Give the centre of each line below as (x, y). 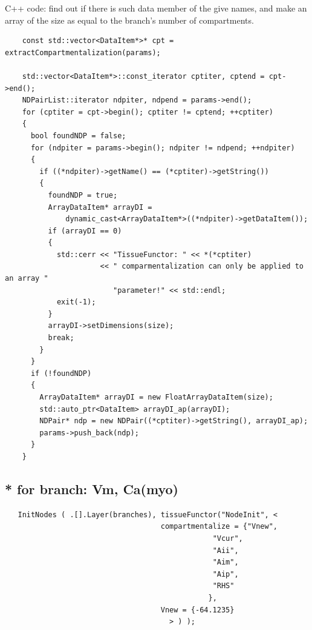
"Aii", (226, 550)
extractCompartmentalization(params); (83, 52)
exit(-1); (76, 302)
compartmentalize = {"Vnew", (219, 527)
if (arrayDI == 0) (85, 231)
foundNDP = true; (83, 195)
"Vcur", (228, 538)
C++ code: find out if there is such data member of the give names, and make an (156, 8)
